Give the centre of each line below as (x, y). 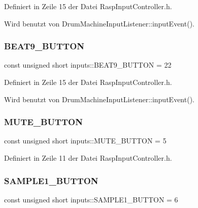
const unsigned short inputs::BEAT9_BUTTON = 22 (88, 65)
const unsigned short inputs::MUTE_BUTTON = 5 (85, 141)
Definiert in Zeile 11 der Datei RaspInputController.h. (88, 158)
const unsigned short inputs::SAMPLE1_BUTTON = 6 (91, 199)
